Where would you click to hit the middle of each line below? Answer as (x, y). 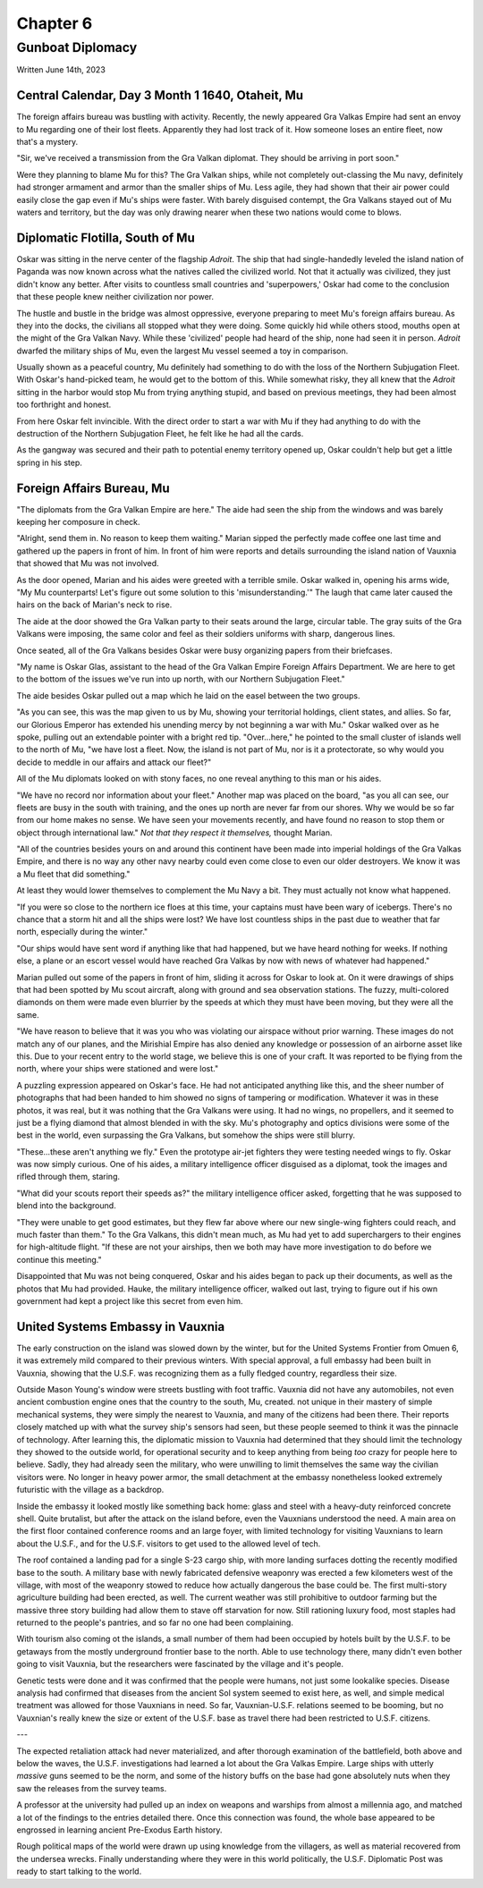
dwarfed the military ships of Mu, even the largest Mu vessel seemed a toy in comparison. (182, 351)
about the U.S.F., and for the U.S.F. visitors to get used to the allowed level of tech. (169, 1544)
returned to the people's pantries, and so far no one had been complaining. (155, 1622)
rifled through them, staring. (68, 1177)
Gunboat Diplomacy (77, 47)
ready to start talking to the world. (79, 1871)
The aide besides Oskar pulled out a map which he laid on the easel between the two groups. (188, 695)
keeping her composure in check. (78, 522)
